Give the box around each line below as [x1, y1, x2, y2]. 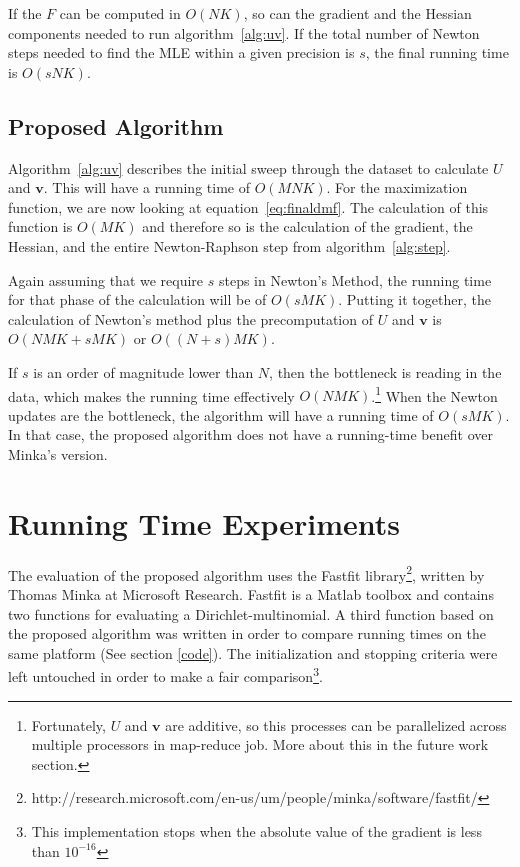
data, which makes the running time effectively [8, 385, 295, 406]
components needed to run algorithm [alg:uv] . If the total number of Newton [8, 22, 480, 43]
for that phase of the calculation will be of [8, 289, 267, 310]
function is [8, 216, 73, 237]
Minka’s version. [8, 443, 108, 464]
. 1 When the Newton [371, 382, 498, 406]
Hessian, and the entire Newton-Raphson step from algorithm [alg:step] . [8, 235, 451, 256]
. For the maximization [326, 177, 468, 198]
